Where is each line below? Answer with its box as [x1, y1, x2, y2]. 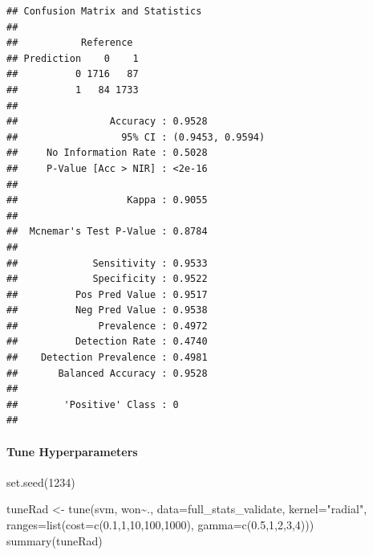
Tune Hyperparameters [6, 443, 138, 459]
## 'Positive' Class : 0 [6, 398, 179, 410]
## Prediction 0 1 [6, 52, 139, 64]
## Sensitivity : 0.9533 [6, 257, 208, 269]
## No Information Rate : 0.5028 [6, 147, 208, 159]
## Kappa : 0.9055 [6, 194, 208, 206]
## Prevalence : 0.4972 [6, 320, 208, 332]
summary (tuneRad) [6, 532, 103, 549]
